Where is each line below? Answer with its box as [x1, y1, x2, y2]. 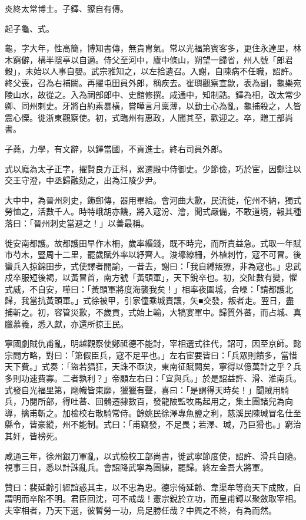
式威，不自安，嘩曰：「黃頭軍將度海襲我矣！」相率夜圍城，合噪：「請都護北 [5, 282, 293, 295]
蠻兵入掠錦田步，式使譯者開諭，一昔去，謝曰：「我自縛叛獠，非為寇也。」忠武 [5, 259, 301, 272]
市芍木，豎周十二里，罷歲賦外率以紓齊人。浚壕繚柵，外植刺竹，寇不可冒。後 [5, 248, 301, 261]
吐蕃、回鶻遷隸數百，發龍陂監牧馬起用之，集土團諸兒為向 [70, 395, 293, 407]
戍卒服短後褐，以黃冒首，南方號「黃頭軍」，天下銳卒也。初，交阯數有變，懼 [5, 271, 297, 284]
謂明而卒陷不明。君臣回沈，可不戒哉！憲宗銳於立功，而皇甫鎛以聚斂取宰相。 [5, 492, 301, 505]
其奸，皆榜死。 [5, 430, 62, 442]
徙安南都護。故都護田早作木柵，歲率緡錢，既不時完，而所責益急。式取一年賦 [5, 236, 301, 249]
